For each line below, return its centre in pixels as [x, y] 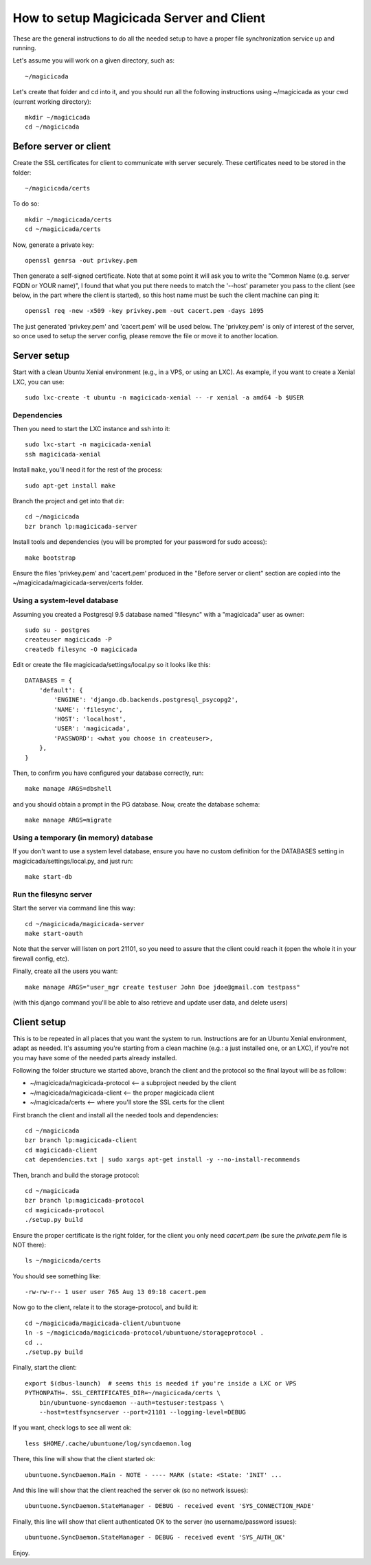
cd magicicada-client [61, 1150]
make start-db [48, 877]
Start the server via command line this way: [74, 908]
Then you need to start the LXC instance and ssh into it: [91, 429]
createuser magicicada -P [69, 640]
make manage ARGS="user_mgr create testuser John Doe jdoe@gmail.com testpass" [162, 987]
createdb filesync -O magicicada [81, 649]
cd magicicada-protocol [65, 1210]
